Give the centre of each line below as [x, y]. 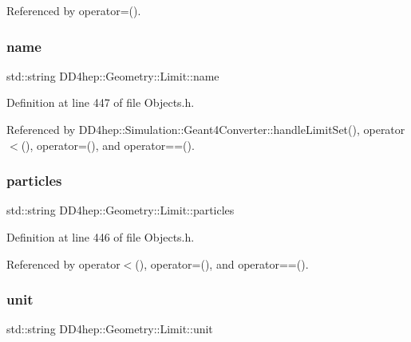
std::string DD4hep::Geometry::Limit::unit [110, 329]
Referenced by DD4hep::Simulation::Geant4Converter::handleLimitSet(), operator [206, 129]
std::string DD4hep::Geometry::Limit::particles [121, 210]
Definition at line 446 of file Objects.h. [101, 237]
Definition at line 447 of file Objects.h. [101, 102]
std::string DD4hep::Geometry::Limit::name [113, 75]
